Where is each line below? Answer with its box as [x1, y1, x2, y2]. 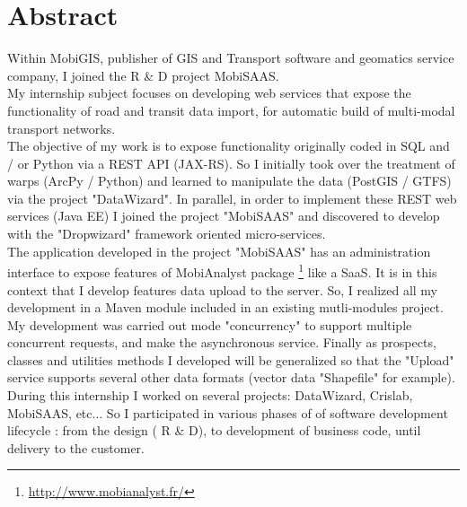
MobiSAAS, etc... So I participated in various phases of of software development [7, 403, 448, 422]
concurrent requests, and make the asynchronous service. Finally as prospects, [7, 333, 436, 352]
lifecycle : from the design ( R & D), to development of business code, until [7, 421, 421, 440]
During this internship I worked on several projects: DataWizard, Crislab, [7, 386, 413, 405]
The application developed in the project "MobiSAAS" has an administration [7, 241, 431, 260]
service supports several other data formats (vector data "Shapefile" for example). [7, 368, 455, 387]
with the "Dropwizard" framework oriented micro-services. [7, 224, 326, 243]
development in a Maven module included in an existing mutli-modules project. [7, 298, 444, 317]
